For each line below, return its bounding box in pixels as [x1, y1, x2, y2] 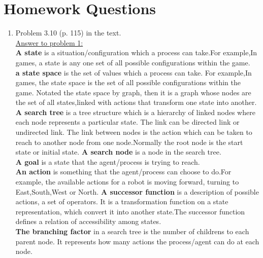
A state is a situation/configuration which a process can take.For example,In [15, 47, 257, 58]
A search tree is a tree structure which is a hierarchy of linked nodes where [15, 106, 255, 117]
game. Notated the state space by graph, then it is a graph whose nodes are [15, 87, 251, 97]
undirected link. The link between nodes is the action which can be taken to [15, 127, 252, 137]
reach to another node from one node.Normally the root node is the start [15, 136, 243, 147]
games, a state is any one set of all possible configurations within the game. [15, 57, 250, 67]
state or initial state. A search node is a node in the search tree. [15, 146, 221, 157]
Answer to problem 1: [15, 37, 83, 48]
